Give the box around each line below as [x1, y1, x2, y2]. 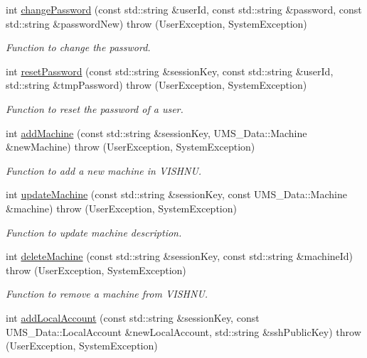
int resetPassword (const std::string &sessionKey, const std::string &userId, [6, 63, 334, 78]
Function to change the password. [6, 40, 151, 55]
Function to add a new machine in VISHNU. [6, 163, 202, 178]
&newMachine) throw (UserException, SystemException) [6, 139, 255, 154]
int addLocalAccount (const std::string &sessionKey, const [6, 310, 260, 325]
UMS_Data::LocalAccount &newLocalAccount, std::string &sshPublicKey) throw [6, 324, 361, 339]
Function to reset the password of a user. [6, 101, 183, 116]
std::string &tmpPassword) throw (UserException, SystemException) [6, 77, 307, 92]
